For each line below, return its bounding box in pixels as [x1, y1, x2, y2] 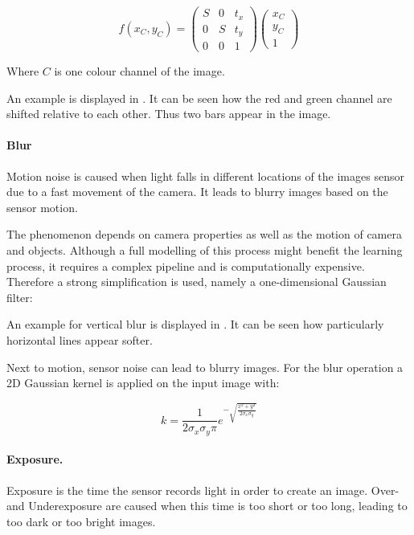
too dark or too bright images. [6, 513, 156, 529]
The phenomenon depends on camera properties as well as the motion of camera [6, 226, 402, 243]
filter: [6, 288, 33, 305]
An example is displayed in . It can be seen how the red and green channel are [6, 89, 392, 106]
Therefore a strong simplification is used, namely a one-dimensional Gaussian [6, 273, 387, 290]
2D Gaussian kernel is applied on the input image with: [6, 374, 280, 391]
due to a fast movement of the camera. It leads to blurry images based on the [6, 183, 388, 200]
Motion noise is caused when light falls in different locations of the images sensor [6, 167, 404, 184]
